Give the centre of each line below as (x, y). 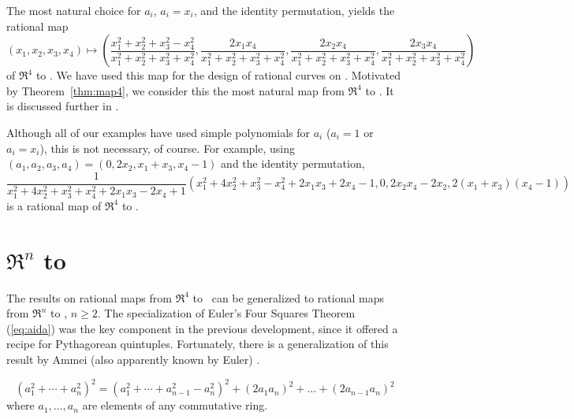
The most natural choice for (74, 10)
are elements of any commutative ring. (175, 405)
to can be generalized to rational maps (288, 297)
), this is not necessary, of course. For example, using (167, 148)
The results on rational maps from (89, 297)
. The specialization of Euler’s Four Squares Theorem (226, 313)
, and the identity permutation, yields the (294, 10)
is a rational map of (54, 205)
